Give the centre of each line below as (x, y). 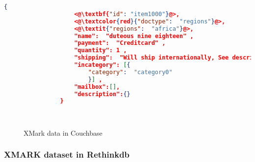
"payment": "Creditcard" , (120, 43)
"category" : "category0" (130, 72)
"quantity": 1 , (101, 51)
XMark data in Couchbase (63, 132)
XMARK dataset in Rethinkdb (67, 154)
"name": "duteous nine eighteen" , (134, 36)
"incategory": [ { (102, 65)
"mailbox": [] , (97, 87)
